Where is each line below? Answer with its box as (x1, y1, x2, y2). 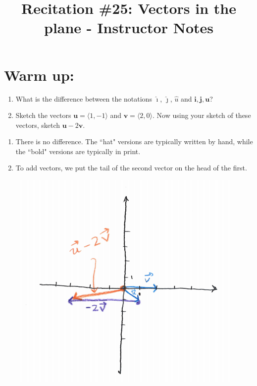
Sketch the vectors (15, 110, 71, 120)
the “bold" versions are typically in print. (15, 146, 141, 156)
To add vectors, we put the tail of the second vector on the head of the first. (15, 163, 247, 173)
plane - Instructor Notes (44, 17, 213, 38)
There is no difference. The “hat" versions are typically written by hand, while (15, 136, 253, 147)
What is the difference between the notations (15, 93, 152, 104)
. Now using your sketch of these (153, 110, 251, 120)
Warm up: (4, 64, 74, 85)
